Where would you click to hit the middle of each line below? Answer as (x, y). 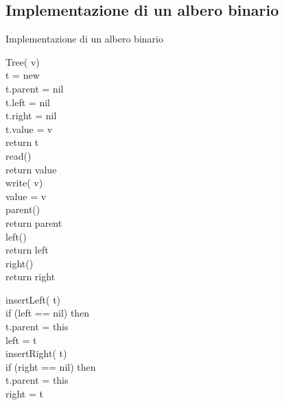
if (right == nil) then (51, 366)
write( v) (24, 183)
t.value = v (29, 128)
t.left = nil (28, 102)
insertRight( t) (36, 353)
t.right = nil (31, 115)
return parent (34, 222)
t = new (23, 75)
